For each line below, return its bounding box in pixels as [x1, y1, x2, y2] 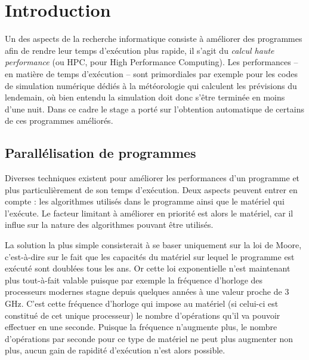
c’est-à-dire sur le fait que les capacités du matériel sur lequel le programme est [5, 250, 295, 263]
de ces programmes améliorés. [5, 114, 113, 127]
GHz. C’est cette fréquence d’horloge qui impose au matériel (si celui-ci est [5, 297, 279, 310]
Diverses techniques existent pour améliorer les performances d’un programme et [5, 172, 300, 184]
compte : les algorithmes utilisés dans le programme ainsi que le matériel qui [5, 195, 285, 208]
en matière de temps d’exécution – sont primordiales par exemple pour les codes [5, 67, 298, 80]
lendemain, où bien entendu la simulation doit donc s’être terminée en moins [5, 91, 285, 103]
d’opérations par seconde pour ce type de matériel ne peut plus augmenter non [5, 332, 293, 344]
